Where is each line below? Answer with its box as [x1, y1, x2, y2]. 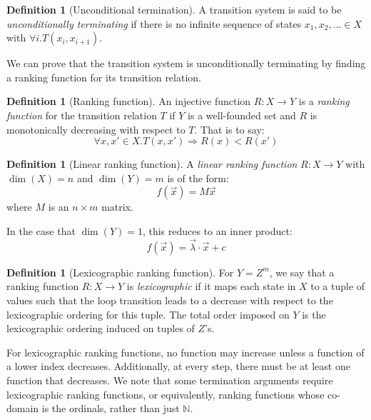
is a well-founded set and [188, 107, 296, 122]
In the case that [6, 223, 76, 238]
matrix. [101, 199, 133, 214]
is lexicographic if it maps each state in [126, 279, 296, 294]
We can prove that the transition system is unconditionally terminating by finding [6, 56, 366, 71]
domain [6, 401, 39, 416]
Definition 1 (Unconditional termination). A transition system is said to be [6, 2, 342, 16]
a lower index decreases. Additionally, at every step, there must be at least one [6, 359, 350, 374]
